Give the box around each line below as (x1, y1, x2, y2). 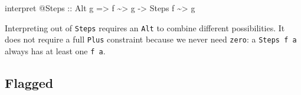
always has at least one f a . (5, 44, 106, 57)
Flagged (5, 73, 54, 91)
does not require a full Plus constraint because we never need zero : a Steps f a (5, 33, 297, 45)
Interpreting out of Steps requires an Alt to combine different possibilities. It (5, 21, 285, 34)
